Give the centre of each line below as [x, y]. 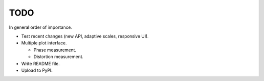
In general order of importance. [41, 27]
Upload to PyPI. [37, 70]
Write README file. [41, 63]
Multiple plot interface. [44, 43]
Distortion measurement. [58, 57]
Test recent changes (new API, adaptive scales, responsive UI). [85, 36]
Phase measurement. [55, 50]
